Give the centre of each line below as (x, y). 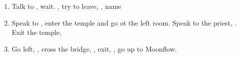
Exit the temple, (36, 32)
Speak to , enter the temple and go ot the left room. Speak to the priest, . (124, 22)
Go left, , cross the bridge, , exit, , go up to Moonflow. (94, 48)
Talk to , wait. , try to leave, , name (66, 6)
